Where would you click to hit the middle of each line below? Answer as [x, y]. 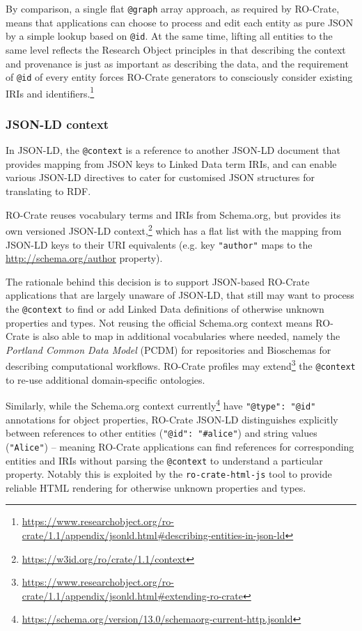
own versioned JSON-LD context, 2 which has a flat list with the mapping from [174, 229]
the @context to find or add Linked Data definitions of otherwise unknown [165, 308]
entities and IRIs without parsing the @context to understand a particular [164, 460]
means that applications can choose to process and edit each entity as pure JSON [180, 22]
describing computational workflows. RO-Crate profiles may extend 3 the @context [181, 365]
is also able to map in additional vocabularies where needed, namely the [186, 336]
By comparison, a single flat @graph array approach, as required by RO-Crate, [173, 8]
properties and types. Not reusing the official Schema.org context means [159, 322]
